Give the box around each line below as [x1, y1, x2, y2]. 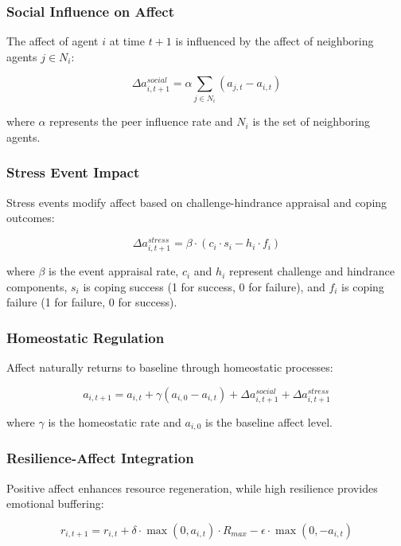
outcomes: [6, 209, 55, 226]
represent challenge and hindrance [228, 263, 395, 279]
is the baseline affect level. [205, 413, 333, 430]
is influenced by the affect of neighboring [175, 33, 374, 49]
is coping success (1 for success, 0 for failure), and [83, 278, 325, 294]
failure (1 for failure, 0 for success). [6, 294, 177, 310]
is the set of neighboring [252, 113, 370, 130]
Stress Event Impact [6, 162, 140, 182]
